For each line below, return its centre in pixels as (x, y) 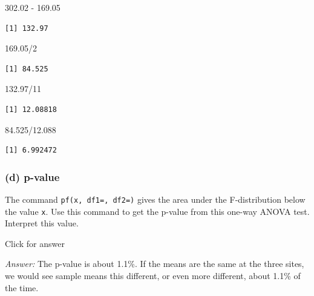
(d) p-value (32, 176)
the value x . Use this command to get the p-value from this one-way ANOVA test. (157, 211)
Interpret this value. (42, 223)
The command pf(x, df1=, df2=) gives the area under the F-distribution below (155, 199)
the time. (22, 287)
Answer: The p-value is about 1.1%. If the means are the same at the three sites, (155, 264)
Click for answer (35, 243)
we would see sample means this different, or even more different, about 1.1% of (153, 276)
